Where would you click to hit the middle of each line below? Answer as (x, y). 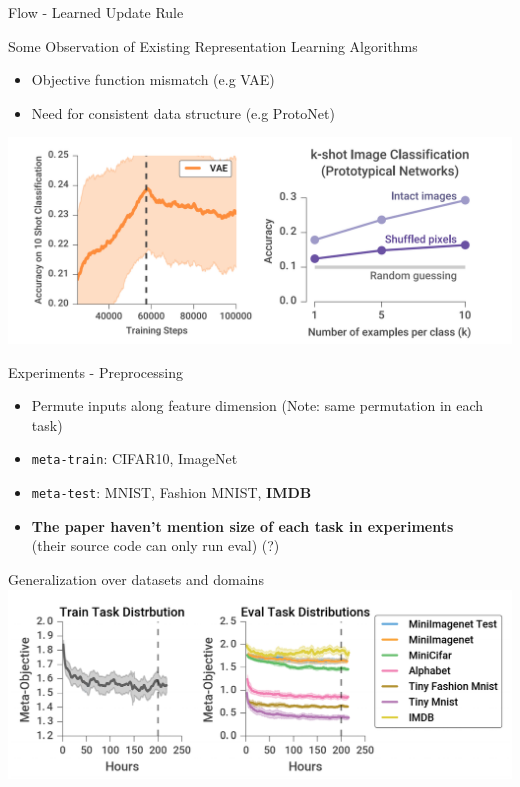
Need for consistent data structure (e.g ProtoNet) (183, 112)
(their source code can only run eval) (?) (155, 545)
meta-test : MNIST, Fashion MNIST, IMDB (171, 492)
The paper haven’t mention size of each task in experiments (242, 525)
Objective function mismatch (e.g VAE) (153, 79)
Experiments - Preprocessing (95, 371)
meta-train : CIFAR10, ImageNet (134, 458)
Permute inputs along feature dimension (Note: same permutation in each (257, 405)
